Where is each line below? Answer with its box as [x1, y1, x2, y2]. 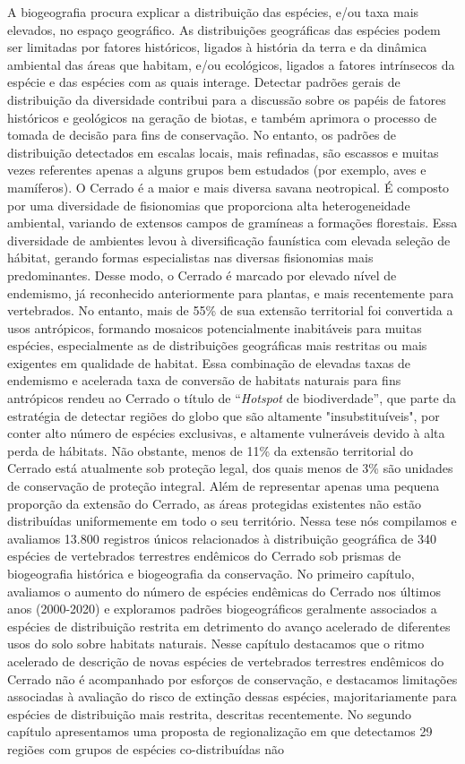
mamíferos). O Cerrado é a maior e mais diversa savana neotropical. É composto [7, 177, 450, 196]
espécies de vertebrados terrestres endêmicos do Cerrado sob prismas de [7, 546, 401, 565]
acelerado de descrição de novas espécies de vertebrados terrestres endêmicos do [7, 651, 444, 670]
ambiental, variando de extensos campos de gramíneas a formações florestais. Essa [7, 213, 458, 232]
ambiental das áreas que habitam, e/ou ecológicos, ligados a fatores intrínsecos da [7, 55, 455, 73]
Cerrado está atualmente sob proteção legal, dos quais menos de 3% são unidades [7, 459, 453, 477]
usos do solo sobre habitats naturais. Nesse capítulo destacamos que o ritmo [7, 634, 425, 653]
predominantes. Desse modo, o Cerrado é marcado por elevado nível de [7, 265, 397, 284]
